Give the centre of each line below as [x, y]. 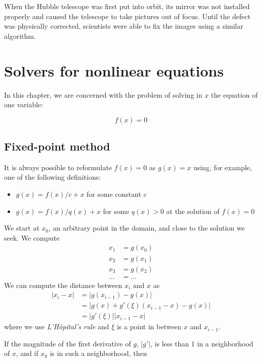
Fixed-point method [57, 146]
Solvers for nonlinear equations [114, 70]
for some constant [114, 194]
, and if [27, 353]
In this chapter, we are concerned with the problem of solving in [103, 94]
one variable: [24, 104]
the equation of [234, 94]
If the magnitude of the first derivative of [68, 343]
